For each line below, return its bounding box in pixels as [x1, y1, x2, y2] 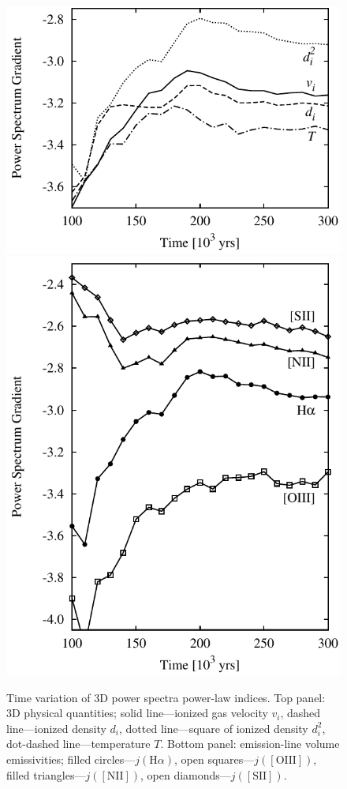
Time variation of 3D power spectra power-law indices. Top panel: [6, 689, 326, 705]
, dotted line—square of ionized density [118, 719, 308, 736]
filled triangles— [6, 766, 86, 783]
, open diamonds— [140, 766, 231, 783]
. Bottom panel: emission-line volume [160, 735, 340, 752]
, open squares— [174, 751, 255, 768]
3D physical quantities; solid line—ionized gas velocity [6, 704, 268, 721]
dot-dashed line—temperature [6, 735, 151, 752]
